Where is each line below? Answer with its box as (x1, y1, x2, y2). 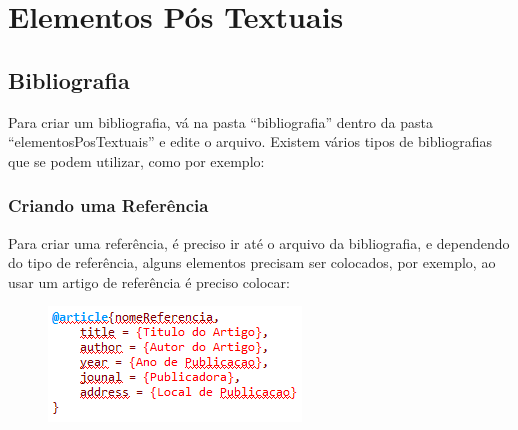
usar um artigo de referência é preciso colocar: (8, 271, 290, 292)
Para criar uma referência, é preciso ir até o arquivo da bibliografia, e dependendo (8, 232, 510, 253)
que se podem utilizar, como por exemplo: (8, 150, 265, 171)
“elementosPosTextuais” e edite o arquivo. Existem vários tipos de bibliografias (8, 131, 493, 152)
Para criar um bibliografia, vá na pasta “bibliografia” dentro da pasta (8, 111, 433, 132)
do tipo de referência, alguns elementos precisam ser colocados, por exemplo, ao (8, 252, 496, 273)
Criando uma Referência (8, 193, 209, 218)
